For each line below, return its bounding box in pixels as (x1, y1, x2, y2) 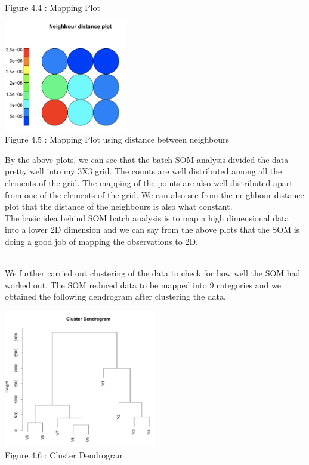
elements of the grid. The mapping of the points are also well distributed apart (5, 177, 293, 189)
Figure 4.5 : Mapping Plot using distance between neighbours (5, 133, 230, 146)
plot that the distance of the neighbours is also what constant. (5, 200, 233, 213)
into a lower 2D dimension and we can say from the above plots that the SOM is (5, 223, 300, 236)
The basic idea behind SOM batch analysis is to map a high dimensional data (5, 211, 289, 224)
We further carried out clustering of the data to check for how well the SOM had (5, 267, 301, 279)
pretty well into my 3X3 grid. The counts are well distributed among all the (5, 165, 282, 177)
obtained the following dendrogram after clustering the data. (5, 290, 226, 303)
